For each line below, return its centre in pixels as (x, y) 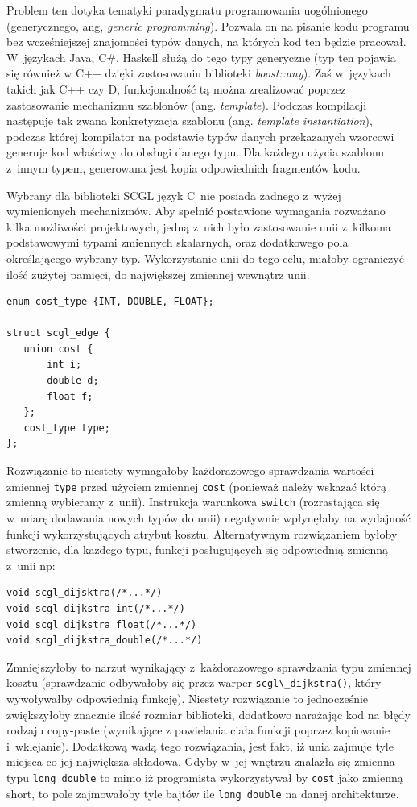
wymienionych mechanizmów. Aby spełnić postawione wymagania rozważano (196, 211)
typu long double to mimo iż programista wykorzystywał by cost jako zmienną (205, 777)
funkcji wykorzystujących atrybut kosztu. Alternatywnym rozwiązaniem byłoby (202, 533)
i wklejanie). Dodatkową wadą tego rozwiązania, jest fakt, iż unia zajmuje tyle (200, 745)
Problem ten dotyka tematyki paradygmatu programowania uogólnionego (187, 10)
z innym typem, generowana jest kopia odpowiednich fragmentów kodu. (184, 167)
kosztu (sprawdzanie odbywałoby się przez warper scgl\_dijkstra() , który (194, 682)
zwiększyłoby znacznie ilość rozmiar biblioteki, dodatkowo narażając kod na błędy (209, 714)
